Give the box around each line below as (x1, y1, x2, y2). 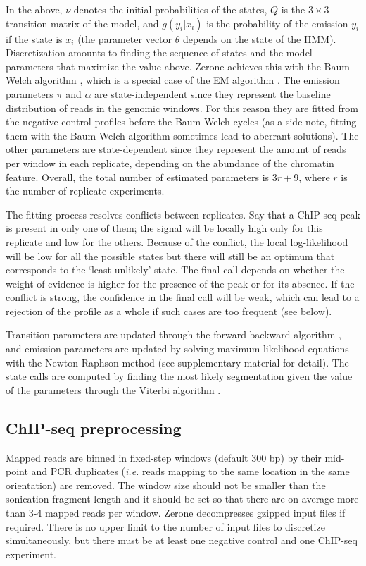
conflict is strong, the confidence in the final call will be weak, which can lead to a (6, 290, 360, 304)
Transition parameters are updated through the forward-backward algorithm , (6, 327, 341, 342)
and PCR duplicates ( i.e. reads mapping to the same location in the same (31, 464, 350, 479)
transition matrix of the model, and (6, 16, 159, 30)
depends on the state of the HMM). (182, 31, 336, 46)
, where (298, 169, 330, 184)
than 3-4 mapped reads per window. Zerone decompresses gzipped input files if (6, 505, 346, 520)
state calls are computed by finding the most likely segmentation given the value (6, 369, 353, 383)
